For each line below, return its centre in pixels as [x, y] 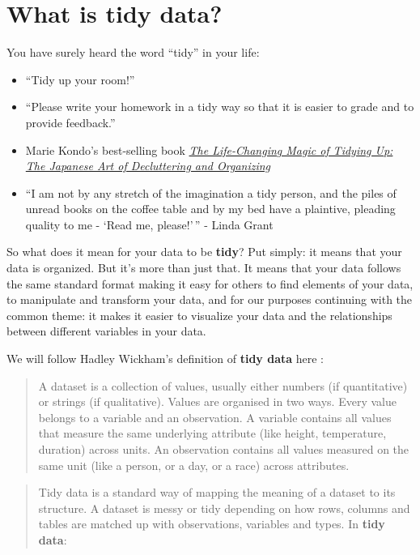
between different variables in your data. [106, 331]
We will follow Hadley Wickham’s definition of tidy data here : [165, 359]
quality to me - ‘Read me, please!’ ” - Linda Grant [149, 224]
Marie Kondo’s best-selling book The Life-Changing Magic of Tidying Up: [209, 149]
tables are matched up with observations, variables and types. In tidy [212, 524]
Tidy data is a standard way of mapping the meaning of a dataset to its [217, 492]
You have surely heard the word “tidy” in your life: [133, 52]
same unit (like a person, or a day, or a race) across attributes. [194, 465]
